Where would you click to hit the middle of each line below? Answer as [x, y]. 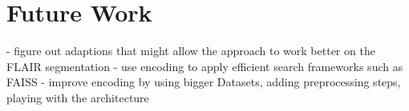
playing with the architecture [78, 97]
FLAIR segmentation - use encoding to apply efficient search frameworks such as [205, 66]
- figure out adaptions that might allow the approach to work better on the [191, 51]
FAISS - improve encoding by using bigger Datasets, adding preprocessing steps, [204, 82]
